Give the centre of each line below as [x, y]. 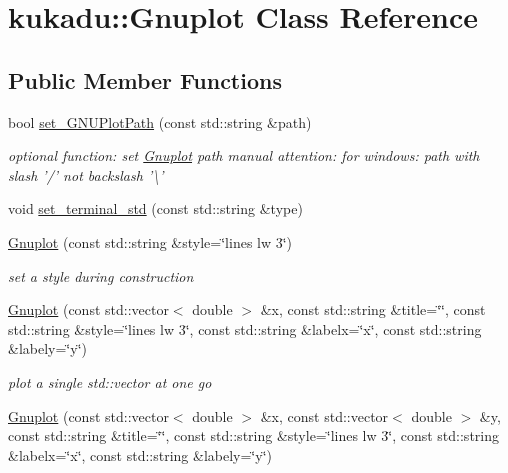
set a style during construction [101, 275]
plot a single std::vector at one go [110, 381]
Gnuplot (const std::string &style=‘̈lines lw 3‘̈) [150, 241]
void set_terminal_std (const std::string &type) [155, 208]
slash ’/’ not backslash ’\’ [86, 174]
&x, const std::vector [324, 415]
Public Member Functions [145, 79]
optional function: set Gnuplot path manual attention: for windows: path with [244, 155]
